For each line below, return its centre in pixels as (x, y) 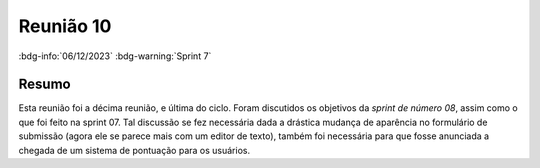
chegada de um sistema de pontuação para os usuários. (134, 150)
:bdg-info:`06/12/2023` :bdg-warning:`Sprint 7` (115, 56)
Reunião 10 (65, 26)
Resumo (44, 84)
